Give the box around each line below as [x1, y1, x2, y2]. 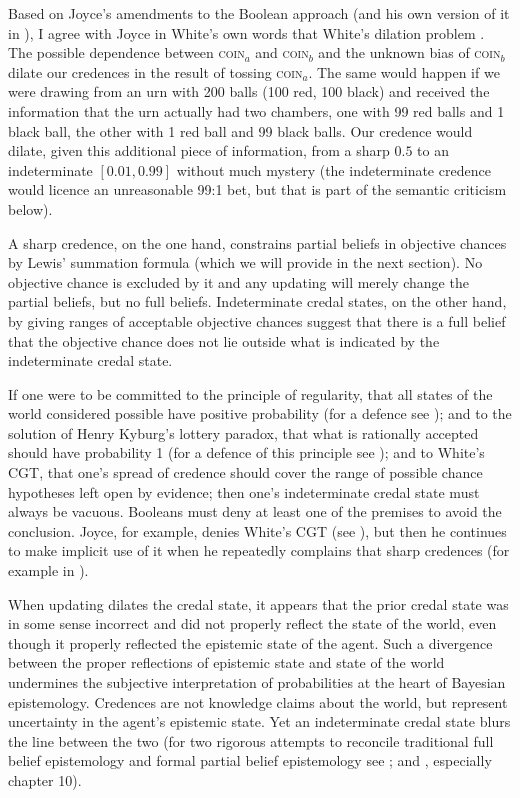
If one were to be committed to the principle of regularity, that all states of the [8, 383, 493, 404]
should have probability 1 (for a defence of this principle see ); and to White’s [8, 442, 485, 463]
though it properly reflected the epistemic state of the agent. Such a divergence [8, 632, 493, 653]
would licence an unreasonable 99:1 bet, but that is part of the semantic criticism [8, 179, 507, 200]
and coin [255, 42, 309, 63]
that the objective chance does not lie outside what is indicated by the [8, 330, 440, 351]
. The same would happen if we [308, 61, 500, 82]
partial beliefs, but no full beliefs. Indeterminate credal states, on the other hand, [8, 291, 507, 312]
